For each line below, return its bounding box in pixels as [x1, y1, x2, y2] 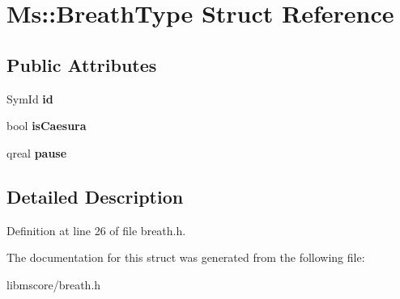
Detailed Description [6, 183, 184, 208]
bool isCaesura [6, 117, 87, 134]
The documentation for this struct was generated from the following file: [6, 249, 365, 266]
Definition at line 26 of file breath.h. [6, 221, 186, 238]
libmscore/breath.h [6, 276, 101, 293]
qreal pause [6, 144, 67, 161]
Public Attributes [6, 52, 157, 77]
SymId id [6, 90, 53, 107]
